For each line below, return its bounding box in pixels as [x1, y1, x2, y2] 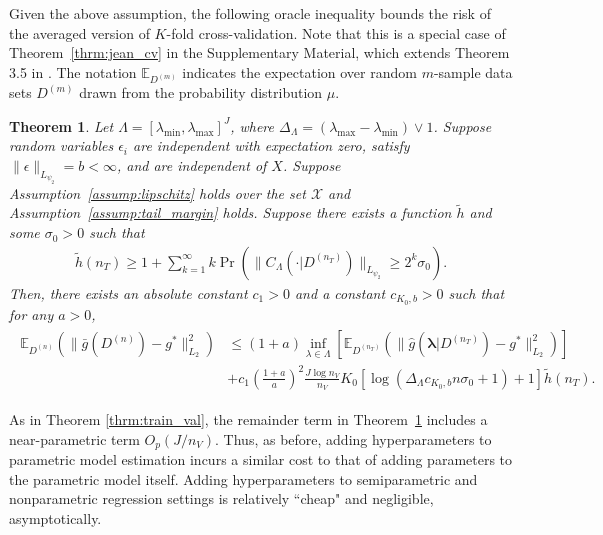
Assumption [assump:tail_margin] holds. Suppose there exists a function [9, 202, 452, 223]
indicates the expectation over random [182, 61, 417, 82]
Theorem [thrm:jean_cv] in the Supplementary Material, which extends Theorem [9, 42, 510, 63]
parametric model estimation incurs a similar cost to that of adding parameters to [9, 449, 513, 470]
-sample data [433, 61, 513, 82]
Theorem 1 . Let [9, 115, 114, 136]
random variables [9, 135, 114, 156]
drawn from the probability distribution [79, 82, 323, 103]
